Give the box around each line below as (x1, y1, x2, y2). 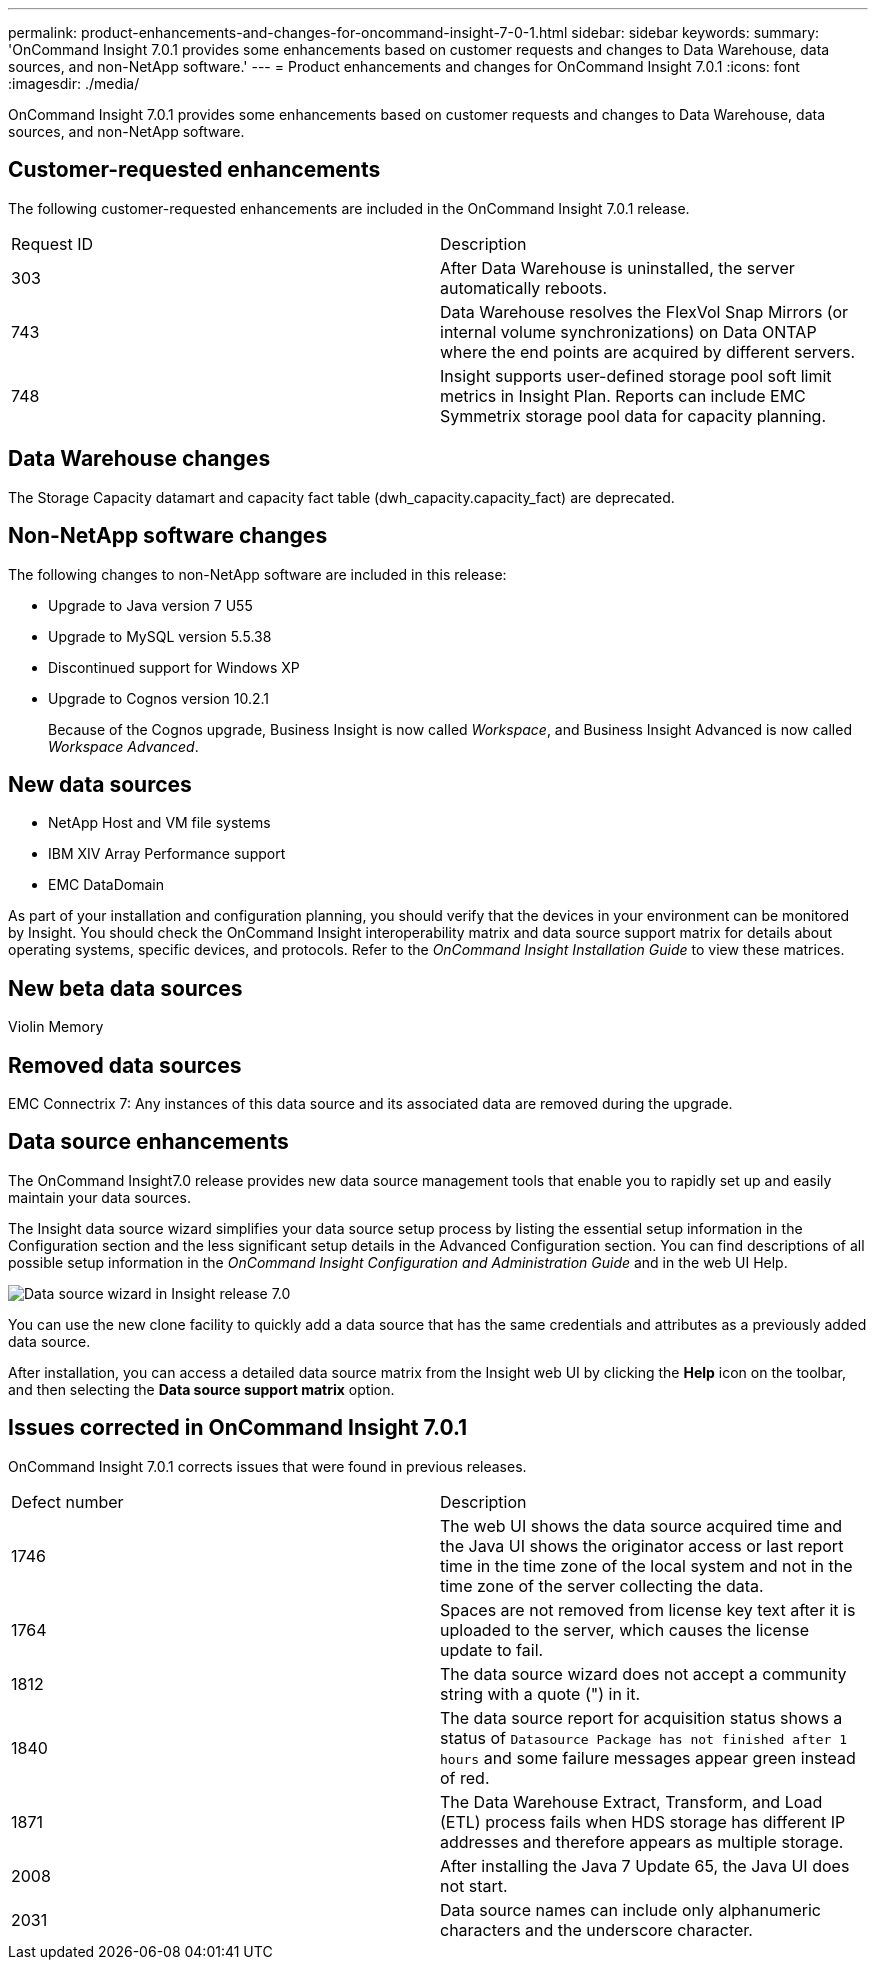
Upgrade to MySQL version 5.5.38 (48, 627, 272, 645)
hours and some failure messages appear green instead (440, 1747, 856, 1768)
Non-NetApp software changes (8, 523, 328, 549)
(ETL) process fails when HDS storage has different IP (440, 1811, 846, 1832)
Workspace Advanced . (48, 737, 199, 755)
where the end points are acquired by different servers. (440, 341, 856, 362)
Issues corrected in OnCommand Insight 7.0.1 (8, 1415, 468, 1441)
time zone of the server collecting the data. (440, 1575, 764, 1596)
